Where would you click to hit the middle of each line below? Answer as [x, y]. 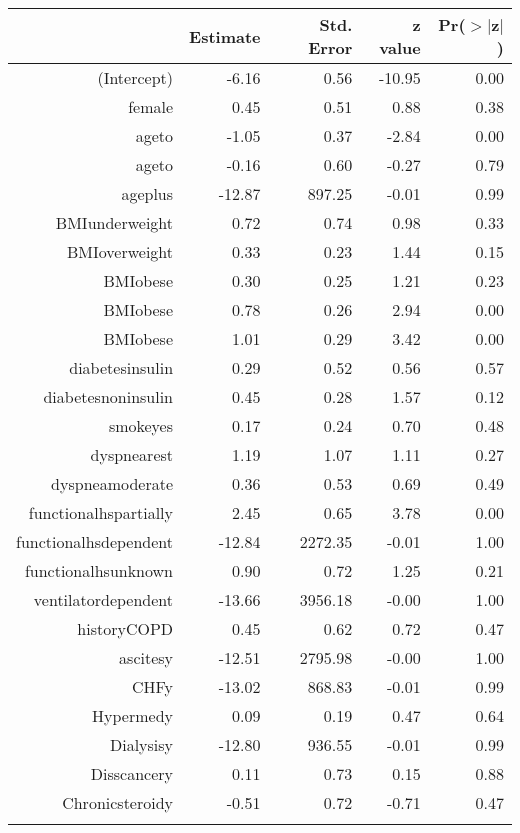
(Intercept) [135, 77]
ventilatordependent [103, 599]
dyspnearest [132, 454]
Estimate [225, 36]
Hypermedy [133, 715]
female [151, 106]
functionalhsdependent [95, 541]
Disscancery [132, 773]
